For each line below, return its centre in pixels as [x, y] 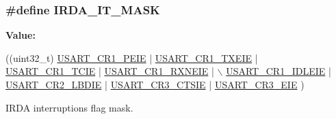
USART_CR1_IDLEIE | [279, 71]
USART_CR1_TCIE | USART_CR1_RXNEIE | [110, 71]
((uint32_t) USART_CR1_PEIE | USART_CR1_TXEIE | [132, 57]
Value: [21, 35]
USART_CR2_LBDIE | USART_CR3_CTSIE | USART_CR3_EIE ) [155, 84]
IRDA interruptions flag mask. [69, 107]
